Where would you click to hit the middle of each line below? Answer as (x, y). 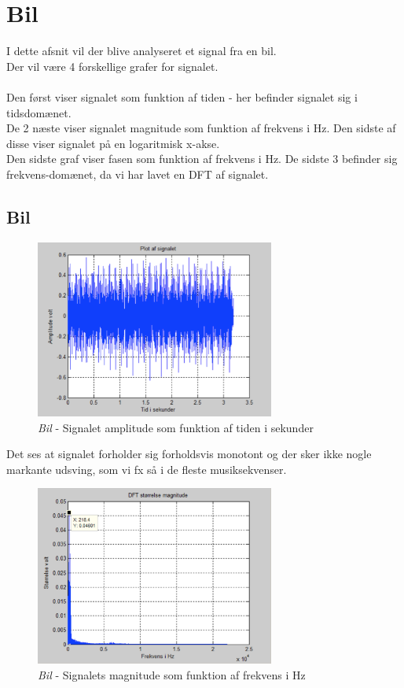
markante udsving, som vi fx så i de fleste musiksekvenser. (147, 469)
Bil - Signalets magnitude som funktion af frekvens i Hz (172, 674)
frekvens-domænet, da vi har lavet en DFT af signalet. (138, 174)
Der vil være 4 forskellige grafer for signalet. (112, 66)
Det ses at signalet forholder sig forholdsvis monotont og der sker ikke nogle (189, 454)
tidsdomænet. (39, 112)
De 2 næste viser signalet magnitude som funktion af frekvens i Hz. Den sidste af (201, 128)
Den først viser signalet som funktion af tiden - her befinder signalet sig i (182, 96)
